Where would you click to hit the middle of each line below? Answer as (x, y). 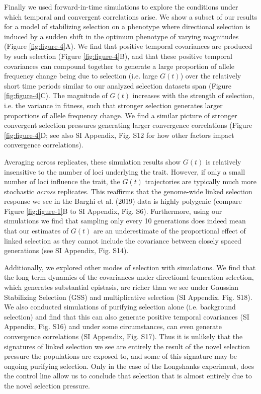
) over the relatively (211, 76)
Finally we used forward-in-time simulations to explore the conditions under (121, 7)
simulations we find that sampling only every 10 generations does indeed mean (125, 221)
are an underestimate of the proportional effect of (170, 231)
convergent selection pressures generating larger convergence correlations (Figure (128, 125)
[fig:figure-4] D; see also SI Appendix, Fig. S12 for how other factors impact (119, 135)
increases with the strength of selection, (193, 95)
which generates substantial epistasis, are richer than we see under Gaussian (121, 287)
